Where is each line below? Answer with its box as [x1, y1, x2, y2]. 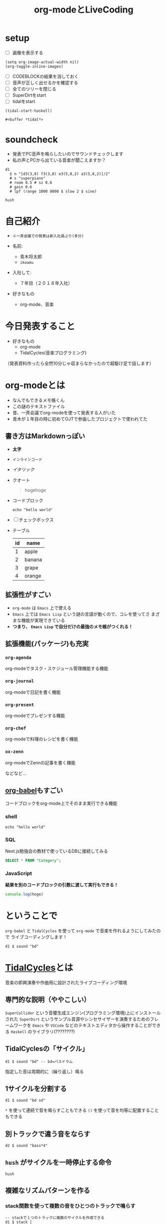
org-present [5, 702, 34, 707]
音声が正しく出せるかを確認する [12, 80, 78, 86]
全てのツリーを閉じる [12, 86, 56, 92]
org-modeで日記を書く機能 [5, 689, 61, 695]
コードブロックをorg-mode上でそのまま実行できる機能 [5, 800, 118, 806]
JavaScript [5, 870, 32, 877]
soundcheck [5, 134, 58, 145]
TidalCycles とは [5, 962, 73, 974]
